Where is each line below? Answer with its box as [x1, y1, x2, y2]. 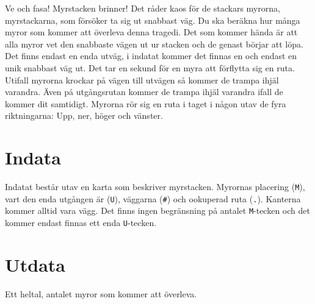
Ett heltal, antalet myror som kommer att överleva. [5, 287, 197, 300]
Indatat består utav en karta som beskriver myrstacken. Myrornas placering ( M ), [5, 180, 305, 193]
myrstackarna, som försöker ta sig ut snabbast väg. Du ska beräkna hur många [5, 13, 300, 26]
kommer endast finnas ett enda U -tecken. [5, 216, 157, 229]
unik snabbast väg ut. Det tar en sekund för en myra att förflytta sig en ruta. [5, 61, 295, 74]
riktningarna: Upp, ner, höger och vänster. [5, 109, 163, 122]
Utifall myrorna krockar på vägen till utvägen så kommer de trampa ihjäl [5, 73, 279, 86]
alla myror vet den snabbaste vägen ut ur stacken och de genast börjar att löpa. [5, 37, 303, 50]
